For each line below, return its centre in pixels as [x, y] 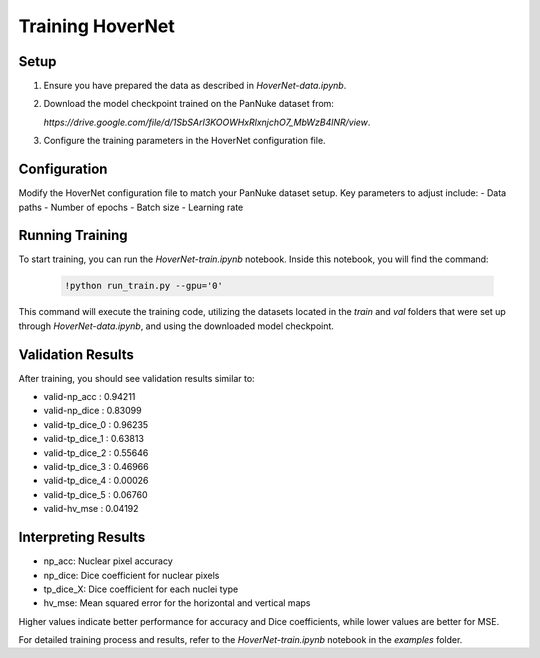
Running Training [73, 235]
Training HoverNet [96, 26]
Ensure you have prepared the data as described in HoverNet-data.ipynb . [195, 86]
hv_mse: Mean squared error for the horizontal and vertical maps [177, 603]
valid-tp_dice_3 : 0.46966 [96, 467]
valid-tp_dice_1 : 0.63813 [94, 439]
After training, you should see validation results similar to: [136, 378]
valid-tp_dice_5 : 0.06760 [95, 494]
